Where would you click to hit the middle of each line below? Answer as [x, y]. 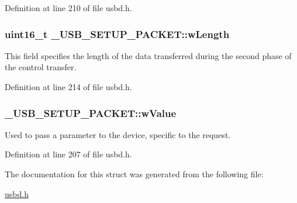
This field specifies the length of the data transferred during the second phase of [148, 55]
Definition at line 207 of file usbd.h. [68, 154]
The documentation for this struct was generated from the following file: [134, 174]
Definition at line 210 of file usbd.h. [68, 8]
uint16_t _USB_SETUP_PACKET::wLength [117, 34]
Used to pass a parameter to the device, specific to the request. [118, 134]
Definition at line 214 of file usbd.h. [68, 87]
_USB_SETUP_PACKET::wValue [91, 113]
